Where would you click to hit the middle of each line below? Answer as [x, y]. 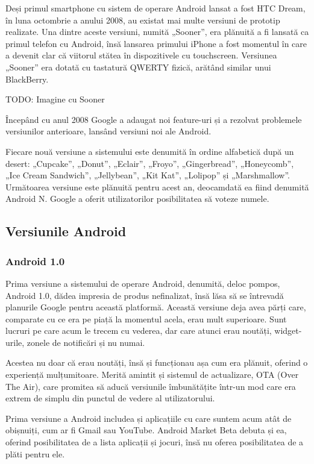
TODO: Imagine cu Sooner [55, 99]
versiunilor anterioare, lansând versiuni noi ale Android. [108, 131]
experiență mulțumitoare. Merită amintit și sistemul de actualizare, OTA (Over [152, 375]
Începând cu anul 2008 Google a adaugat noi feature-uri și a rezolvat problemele [154, 119]
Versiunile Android [66, 231]
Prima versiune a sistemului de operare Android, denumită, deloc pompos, [143, 283]
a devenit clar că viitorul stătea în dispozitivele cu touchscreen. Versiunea [141, 55]
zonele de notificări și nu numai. [86, 342]
